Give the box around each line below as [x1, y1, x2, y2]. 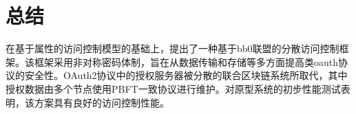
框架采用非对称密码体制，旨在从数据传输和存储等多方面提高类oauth [34, 54, 339, 69]
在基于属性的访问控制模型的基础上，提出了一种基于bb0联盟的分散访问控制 [6, 41, 339, 56]
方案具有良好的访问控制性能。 [34, 95, 169, 109]
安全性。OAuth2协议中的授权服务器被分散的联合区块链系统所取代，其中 [24, 68, 348, 82]
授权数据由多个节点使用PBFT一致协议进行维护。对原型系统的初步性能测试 [6, 81, 341, 95]
